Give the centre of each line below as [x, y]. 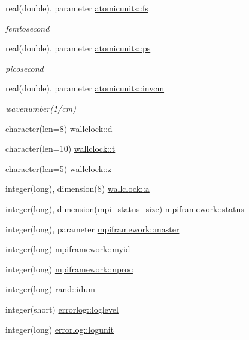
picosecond [25, 68]
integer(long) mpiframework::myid [68, 249]
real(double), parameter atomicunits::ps [78, 48]
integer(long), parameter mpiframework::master [92, 229]
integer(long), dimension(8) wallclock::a [78, 189]
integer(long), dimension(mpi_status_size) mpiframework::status [125, 208]
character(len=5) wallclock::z [59, 168]
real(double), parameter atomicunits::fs [77, 8]
